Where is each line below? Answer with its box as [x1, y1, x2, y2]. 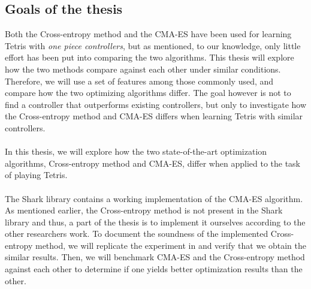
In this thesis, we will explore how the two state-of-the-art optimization [5, 145, 267, 158]
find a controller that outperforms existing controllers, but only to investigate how [5, 98, 307, 110]
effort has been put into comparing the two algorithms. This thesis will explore [5, 51, 294, 64]
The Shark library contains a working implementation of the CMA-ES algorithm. [5, 192, 303, 204]
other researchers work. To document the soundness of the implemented [5, 227, 268, 240]
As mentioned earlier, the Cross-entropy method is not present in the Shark [5, 204, 283, 216]
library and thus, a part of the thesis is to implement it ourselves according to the [5, 215, 306, 228]
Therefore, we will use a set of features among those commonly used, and [5, 74, 274, 87]
